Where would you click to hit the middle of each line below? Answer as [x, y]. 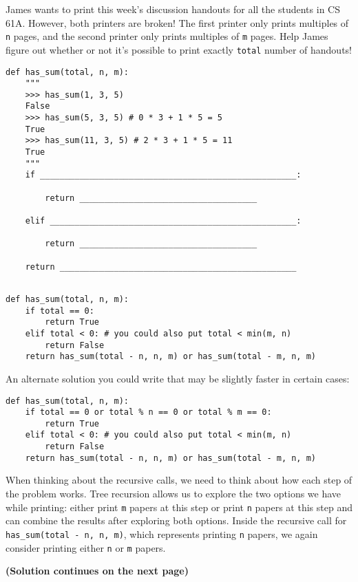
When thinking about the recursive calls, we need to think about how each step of [179, 480]
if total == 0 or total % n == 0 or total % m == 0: [148, 412]
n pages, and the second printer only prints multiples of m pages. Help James [167, 36]
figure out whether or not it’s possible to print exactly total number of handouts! [179, 49]
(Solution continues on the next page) [97, 571]
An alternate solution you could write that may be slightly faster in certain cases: [178, 378]
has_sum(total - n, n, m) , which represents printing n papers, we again [162, 533]
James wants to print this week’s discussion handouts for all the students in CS [173, 9]
